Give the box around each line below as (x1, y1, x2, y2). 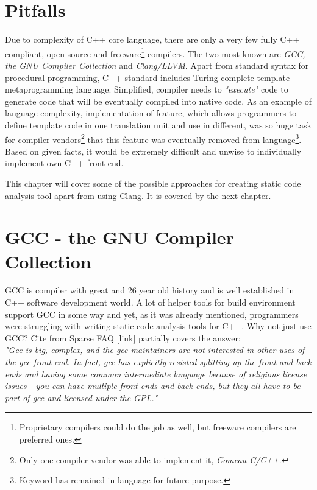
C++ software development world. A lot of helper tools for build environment (5, 296, 296, 309)
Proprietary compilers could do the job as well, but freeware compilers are (19, 421, 296, 433)
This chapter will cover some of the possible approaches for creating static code (5, 177, 301, 189)
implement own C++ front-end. (5, 156, 124, 169)
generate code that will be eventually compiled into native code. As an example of (5, 94, 312, 107)
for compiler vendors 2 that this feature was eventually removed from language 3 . (5, 131, 302, 145)
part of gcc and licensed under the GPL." (5, 391, 158, 404)
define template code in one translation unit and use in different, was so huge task (5, 118, 312, 131)
